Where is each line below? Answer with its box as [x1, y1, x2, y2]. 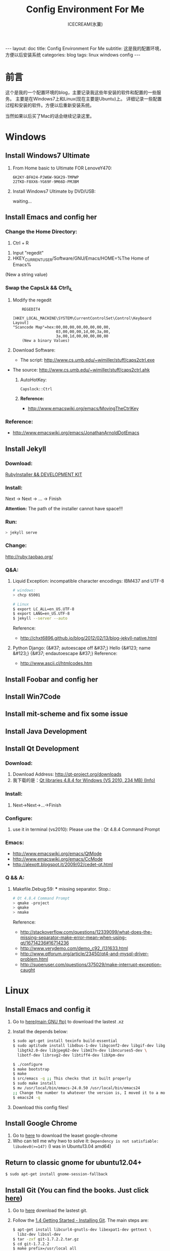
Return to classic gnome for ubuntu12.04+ [5, 1158, 142, 1167]
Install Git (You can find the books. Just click [5, 1186, 149, 1194]
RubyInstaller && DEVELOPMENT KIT [5, 471, 83, 478]
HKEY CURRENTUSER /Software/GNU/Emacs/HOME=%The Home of [12, 255, 150, 262]
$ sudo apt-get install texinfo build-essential [12, 1038, 118, 1044]
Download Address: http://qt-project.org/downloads [12, 771, 122, 778]
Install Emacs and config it [5, 1005, 90, 1014]
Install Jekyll [5, 444, 47, 453]
